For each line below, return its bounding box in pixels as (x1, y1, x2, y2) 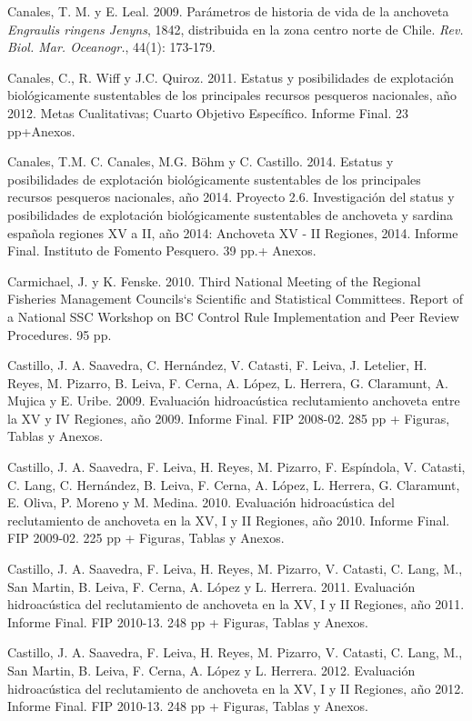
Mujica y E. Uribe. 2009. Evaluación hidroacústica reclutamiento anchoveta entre (7, 391, 460, 410)
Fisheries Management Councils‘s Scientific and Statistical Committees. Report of (7, 289, 464, 308)
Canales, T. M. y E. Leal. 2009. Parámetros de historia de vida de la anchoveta (7, 2, 449, 20)
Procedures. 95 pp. (7, 325, 112, 344)
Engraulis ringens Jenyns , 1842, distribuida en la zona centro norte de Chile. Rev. (7, 19, 464, 38)
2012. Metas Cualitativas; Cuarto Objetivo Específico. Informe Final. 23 (7, 103, 408, 122)
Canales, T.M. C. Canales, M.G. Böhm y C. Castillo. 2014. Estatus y (7, 152, 394, 171)
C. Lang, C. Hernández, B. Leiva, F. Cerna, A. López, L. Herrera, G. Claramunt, (7, 475, 460, 494)
